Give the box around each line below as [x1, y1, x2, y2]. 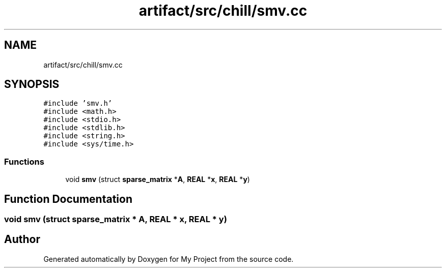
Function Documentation [4, 192, 132, 205]
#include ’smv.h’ [43, 99, 113, 108]
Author [4, 233, 40, 246]
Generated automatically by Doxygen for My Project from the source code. [43, 254, 294, 263]
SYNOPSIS [4, 78, 60, 91]
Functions [4, 156, 44, 167]
